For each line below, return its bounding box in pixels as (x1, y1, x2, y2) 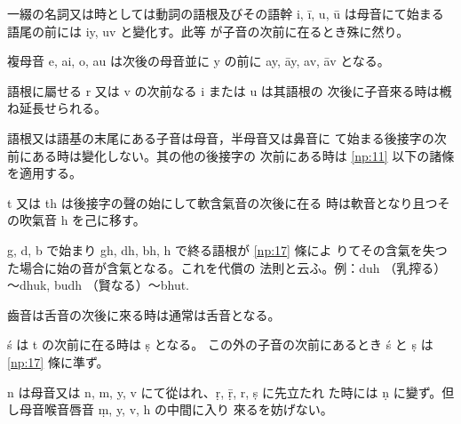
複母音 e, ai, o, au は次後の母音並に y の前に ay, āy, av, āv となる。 (7, 52, 390, 70)
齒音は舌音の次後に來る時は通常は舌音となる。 (7, 305, 281, 324)
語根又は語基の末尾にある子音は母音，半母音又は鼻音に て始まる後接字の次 (7, 128, 447, 147)
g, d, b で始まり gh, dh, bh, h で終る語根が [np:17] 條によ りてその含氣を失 (7, 240, 435, 259)
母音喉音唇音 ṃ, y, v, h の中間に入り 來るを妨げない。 (19, 400, 333, 419)
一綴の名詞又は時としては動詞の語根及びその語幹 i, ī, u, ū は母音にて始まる (7, 4, 444, 22)
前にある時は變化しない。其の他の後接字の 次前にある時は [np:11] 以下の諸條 (7, 146, 455, 164)
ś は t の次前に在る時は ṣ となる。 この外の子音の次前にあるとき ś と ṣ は (7, 335, 433, 354)
